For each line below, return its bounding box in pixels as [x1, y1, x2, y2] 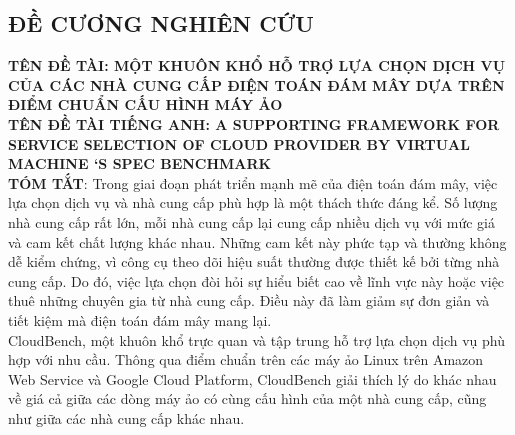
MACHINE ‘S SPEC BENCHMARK [8, 153, 272, 174]
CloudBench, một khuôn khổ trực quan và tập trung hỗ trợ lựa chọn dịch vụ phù [8, 329, 505, 350]
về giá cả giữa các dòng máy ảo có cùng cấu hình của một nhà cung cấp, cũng [8, 388, 487, 409]
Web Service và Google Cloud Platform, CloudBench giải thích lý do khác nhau [8, 368, 497, 389]
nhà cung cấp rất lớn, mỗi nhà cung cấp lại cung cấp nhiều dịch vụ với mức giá [8, 211, 495, 232]
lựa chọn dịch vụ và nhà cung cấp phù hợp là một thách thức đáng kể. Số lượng [8, 192, 498, 213]
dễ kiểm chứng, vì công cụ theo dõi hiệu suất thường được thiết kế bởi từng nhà [8, 251, 500, 272]
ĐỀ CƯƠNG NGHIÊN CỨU [8, 8, 314, 39]
